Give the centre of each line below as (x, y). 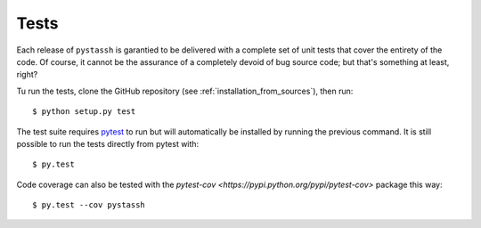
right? (27, 75)
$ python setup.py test (84, 112)
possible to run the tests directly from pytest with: (108, 143)
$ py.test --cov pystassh (89, 205)
